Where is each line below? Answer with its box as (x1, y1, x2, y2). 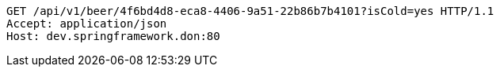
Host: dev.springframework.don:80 (6, 30, 220, 42)
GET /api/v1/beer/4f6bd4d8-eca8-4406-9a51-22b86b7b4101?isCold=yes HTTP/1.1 (6, 5, 494, 17)
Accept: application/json (6, 17, 167, 30)
